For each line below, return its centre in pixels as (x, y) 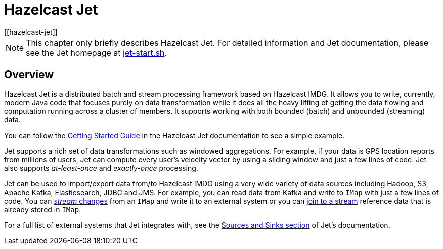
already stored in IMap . (43, 209)
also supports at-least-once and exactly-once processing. (101, 168)
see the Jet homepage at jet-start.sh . (96, 53)
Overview (29, 75)
